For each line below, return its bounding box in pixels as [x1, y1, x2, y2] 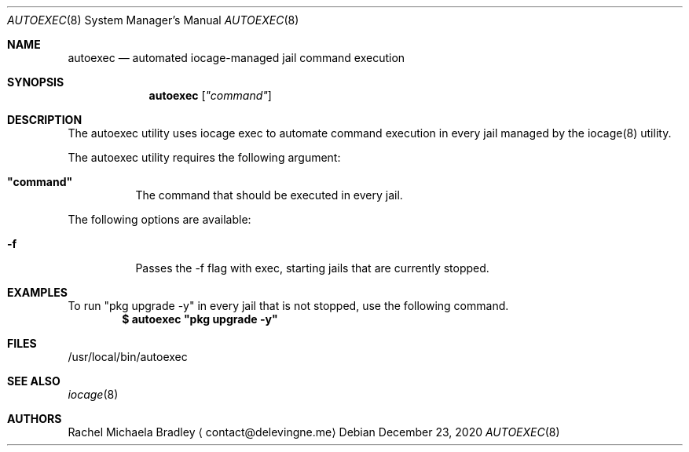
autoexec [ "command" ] [148, 89, 272, 102]
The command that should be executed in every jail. [135, 188, 403, 202]
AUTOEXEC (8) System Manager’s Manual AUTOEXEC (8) [7, 13, 299, 27]
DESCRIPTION [7, 113, 82, 126]
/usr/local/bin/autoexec [68, 350, 188, 363]
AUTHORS [7, 412, 62, 425]
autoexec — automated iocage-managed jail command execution [68, 51, 405, 64]
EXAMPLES [7, 286, 68, 299]
